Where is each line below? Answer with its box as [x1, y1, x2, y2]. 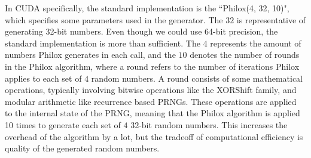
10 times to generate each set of [5, 118, 121, 131]
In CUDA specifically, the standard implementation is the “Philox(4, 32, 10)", [5, 2, 289, 14]
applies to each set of [5, 72, 82, 84]
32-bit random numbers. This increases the [130, 118, 288, 131]
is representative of [236, 13, 306, 26]
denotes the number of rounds [190, 48, 300, 61]
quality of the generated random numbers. [5, 142, 160, 154]
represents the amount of [210, 36, 301, 49]
